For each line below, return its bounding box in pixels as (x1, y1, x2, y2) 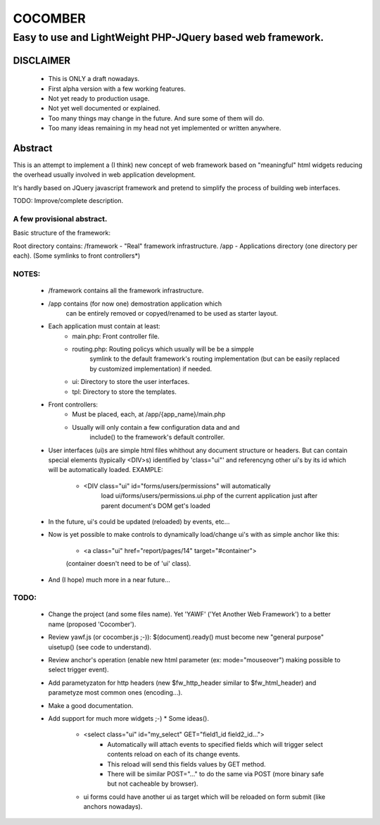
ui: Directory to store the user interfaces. (72, 378, 190, 386)
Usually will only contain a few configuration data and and (72, 423, 240, 431)
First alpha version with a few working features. (48, 85, 186, 93)
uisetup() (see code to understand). (48, 643, 151, 651)
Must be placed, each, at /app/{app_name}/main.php (72, 410, 226, 418)
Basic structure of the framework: (13, 229, 111, 237)
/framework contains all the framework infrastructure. (48, 286, 204, 295)
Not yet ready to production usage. (48, 94, 150, 102)
